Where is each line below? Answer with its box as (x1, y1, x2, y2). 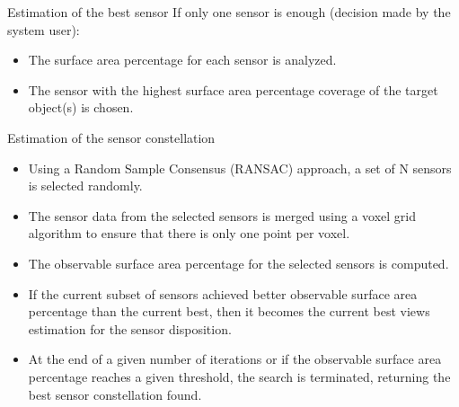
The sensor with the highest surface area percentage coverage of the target (28, 80, 438, 99)
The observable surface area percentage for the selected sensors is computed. (28, 253, 449, 272)
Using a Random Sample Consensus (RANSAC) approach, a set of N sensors (28, 158, 452, 177)
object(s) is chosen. (28, 98, 134, 117)
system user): (7, 20, 80, 39)
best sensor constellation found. (28, 385, 202, 403)
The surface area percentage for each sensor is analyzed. (28, 50, 337, 69)
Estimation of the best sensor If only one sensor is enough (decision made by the (7, 3, 451, 21)
